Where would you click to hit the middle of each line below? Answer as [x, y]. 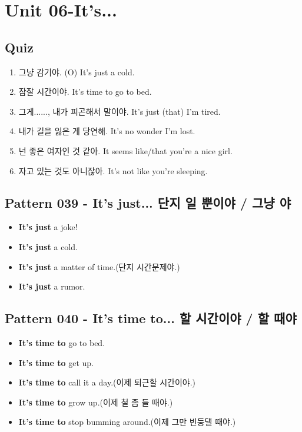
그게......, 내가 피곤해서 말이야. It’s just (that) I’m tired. [120, 111]
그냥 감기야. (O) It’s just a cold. [77, 72]
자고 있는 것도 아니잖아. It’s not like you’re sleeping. [113, 170]
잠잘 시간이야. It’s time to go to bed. [85, 92]
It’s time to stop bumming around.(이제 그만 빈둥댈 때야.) [127, 422]
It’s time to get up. [56, 362]
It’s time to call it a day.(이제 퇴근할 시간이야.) [107, 382]
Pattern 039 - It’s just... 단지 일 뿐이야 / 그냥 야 [148, 202]
